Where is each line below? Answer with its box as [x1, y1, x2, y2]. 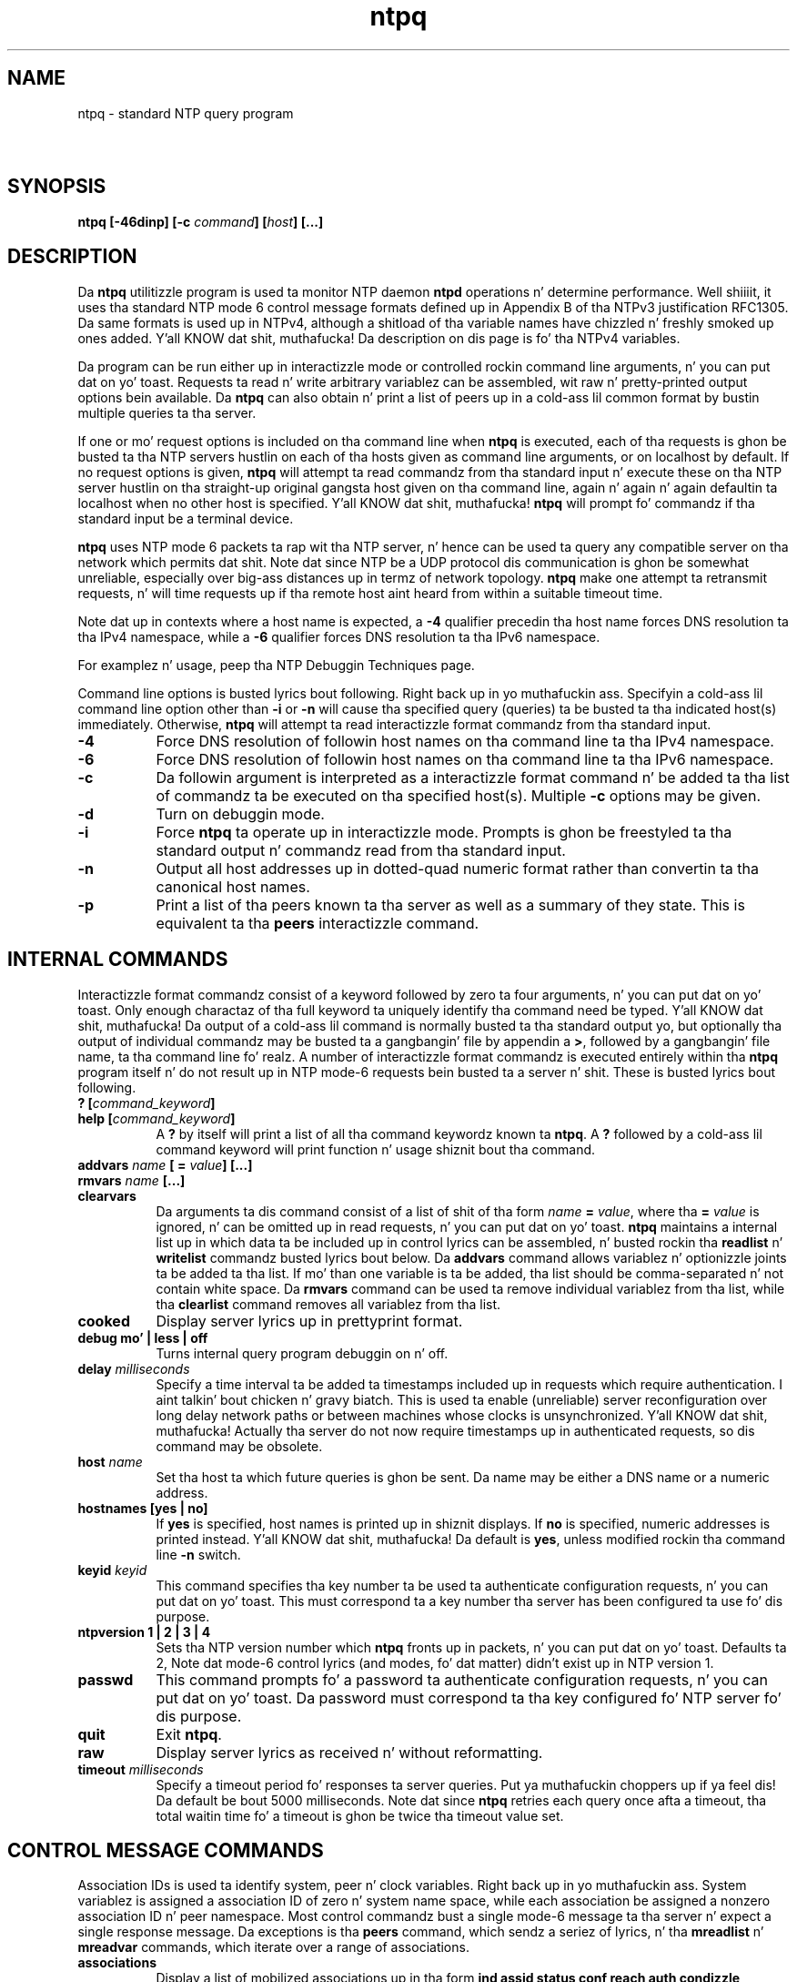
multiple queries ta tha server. [77, 404, 257, 421]
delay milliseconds [77, 1360, 190, 1377]
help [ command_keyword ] [77, 1110, 236, 1126]
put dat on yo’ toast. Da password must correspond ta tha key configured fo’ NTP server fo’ [156, 1688, 782, 1707]
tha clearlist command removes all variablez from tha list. [156, 1296, 501, 1312]
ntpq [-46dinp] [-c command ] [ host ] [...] [77, 213, 324, 229]
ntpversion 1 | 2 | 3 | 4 [77, 1623, 211, 1640]
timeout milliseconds [77, 1761, 204, 1777]
